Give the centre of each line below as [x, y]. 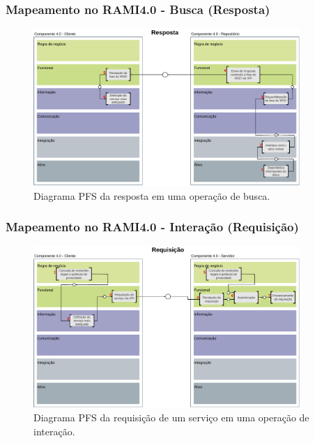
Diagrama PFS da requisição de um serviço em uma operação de [171, 417]
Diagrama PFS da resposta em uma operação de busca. [152, 195]
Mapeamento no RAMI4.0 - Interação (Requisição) [152, 227]
